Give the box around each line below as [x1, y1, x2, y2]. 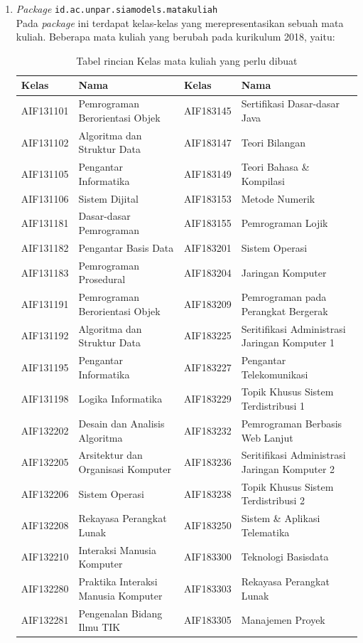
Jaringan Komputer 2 [241, 461, 335, 476]
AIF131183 [21, 265, 69, 280]
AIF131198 [21, 391, 69, 406]
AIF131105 [21, 166, 69, 181]
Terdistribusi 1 [241, 398, 305, 413]
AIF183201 [183, 240, 232, 255]
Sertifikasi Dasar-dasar [241, 96, 340, 111]
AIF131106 [21, 191, 69, 206]
